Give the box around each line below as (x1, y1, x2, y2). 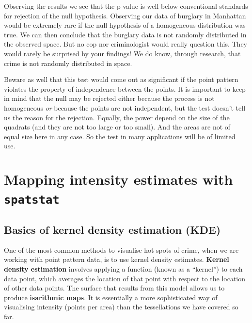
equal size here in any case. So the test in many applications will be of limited (4, 131, 236, 141)
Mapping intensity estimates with (4, 169, 233, 189)
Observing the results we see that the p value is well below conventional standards (4, 1, 248, 11)
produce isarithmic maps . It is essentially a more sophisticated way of (4, 292, 218, 302)
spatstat (4, 193, 60, 207)
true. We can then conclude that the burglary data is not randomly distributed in (4, 29, 247, 39)
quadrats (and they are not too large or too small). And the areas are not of (4, 122, 231, 132)
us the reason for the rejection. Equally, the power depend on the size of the (4, 112, 230, 122)
